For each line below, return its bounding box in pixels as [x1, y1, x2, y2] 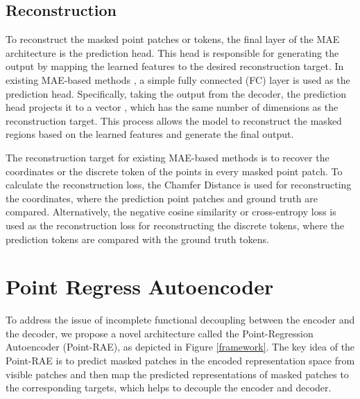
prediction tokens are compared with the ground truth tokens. [6, 231, 269, 246]
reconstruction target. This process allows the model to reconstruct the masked [6, 113, 342, 127]
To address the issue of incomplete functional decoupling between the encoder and [6, 312, 355, 327]
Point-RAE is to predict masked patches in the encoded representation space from [6, 353, 355, 368]
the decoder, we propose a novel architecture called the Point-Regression [6, 326, 314, 340]
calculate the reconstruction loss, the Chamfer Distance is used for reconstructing [6, 177, 352, 192]
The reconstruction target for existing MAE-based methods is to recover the [6, 150, 329, 164]
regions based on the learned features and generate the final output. [6, 127, 294, 141]
